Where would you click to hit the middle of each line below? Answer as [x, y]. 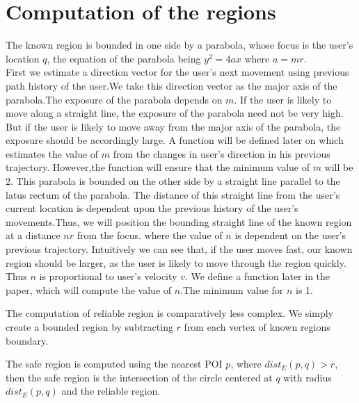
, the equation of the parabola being [124, 58]
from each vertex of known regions [257, 327]
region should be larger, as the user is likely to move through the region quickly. [176, 262]
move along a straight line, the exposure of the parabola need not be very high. [175, 113]
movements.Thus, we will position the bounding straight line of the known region [179, 221]
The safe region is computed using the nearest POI [114, 364]
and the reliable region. [111, 391]
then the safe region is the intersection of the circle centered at [139, 377]
